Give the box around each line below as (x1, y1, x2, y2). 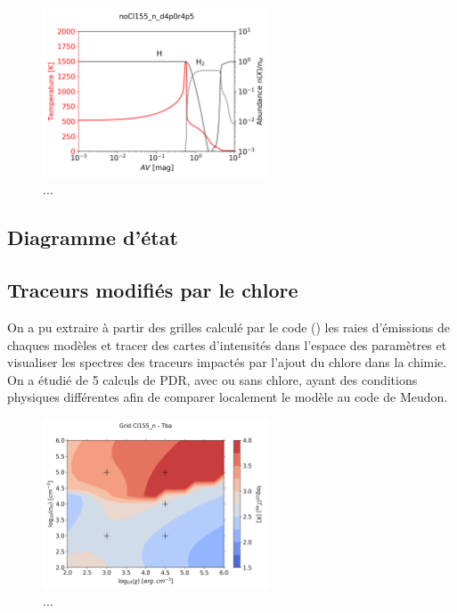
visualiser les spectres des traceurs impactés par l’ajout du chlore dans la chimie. (7, 353, 447, 372)
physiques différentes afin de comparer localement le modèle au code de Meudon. (7, 388, 448, 406)
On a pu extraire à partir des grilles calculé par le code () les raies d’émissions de (7, 317, 450, 336)
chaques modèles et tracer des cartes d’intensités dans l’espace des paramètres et (7, 335, 447, 354)
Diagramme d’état (7, 224, 178, 251)
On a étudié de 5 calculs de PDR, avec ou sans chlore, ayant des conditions (7, 370, 418, 388)
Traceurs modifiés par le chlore (7, 276, 298, 304)
